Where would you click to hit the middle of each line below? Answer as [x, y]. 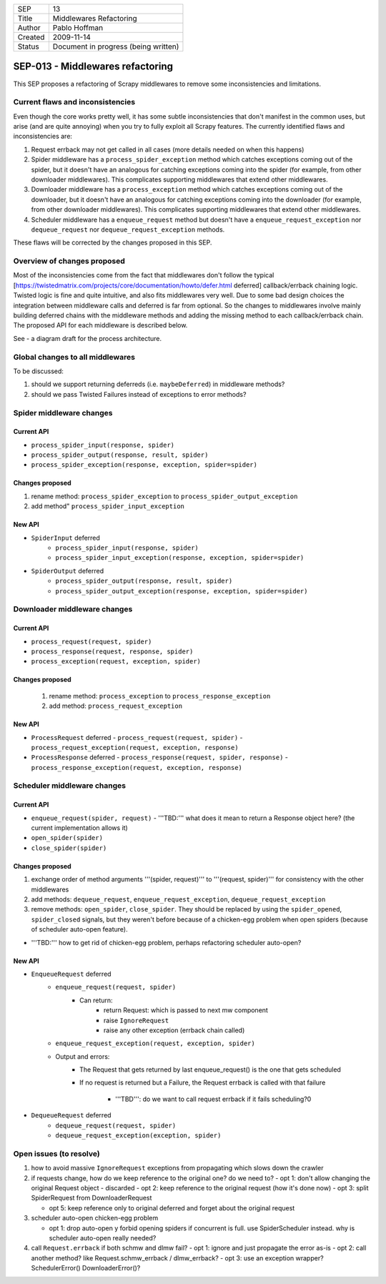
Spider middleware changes [63, 413]
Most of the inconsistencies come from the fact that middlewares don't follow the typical [144, 275]
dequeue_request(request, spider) [116, 1125]
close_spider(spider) [69, 848]
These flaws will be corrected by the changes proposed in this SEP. [113, 242]
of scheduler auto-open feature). [79, 929]
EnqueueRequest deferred [71, 974]
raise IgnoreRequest [137, 1020]
